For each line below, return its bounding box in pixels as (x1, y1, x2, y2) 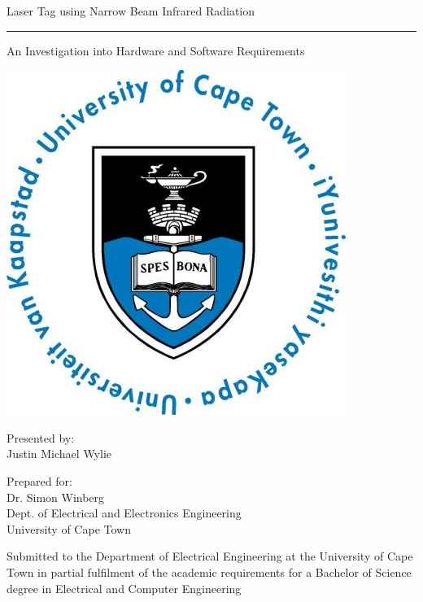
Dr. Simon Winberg (7, 488, 105, 505)
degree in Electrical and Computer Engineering (7, 579, 242, 596)
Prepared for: (7, 472, 72, 489)
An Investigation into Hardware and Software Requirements (7, 41, 305, 59)
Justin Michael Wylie (7, 445, 112, 462)
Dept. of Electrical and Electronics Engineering (7, 504, 242, 521)
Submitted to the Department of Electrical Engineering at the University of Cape (7, 547, 413, 565)
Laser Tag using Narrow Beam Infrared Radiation (7, 2, 255, 19)
